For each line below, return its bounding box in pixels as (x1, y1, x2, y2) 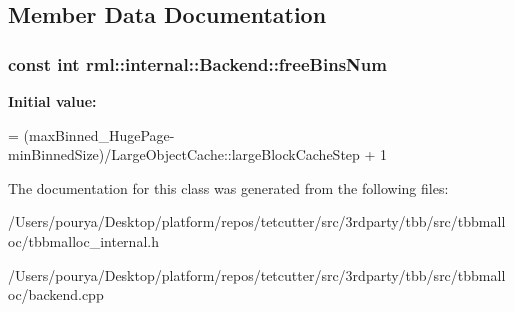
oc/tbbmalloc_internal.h (8, 230, 159, 251)
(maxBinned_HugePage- (23, 124, 175, 145)
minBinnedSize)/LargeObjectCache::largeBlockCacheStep (8, 144, 360, 165)
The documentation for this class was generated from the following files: (8, 177, 449, 198)
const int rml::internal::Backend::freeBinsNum (8, 51, 387, 76)
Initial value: (8, 91, 97, 111)
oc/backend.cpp (8, 284, 104, 305)
